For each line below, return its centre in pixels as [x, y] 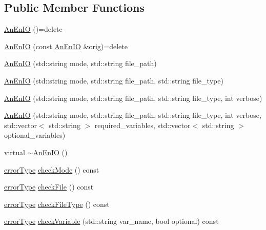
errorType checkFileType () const [57, 204]
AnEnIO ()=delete [33, 29]
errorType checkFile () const [49, 187]
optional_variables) [35, 135]
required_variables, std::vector [142, 125]
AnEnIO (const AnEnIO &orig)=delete [66, 46]
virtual [15, 152]
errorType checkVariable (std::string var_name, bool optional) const [111, 221]
